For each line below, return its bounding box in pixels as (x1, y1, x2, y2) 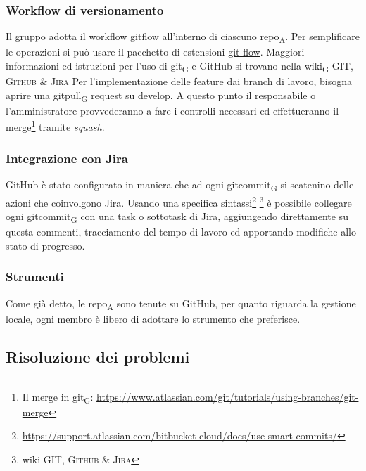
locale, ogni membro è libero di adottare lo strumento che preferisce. (6, 311, 301, 325)
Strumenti (6, 268, 64, 285)
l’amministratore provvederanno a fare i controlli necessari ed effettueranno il (6, 103, 339, 117)
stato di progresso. (6, 238, 85, 252)
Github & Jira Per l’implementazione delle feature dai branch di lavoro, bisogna (6, 74, 352, 89)
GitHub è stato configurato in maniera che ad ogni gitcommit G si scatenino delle (6, 176, 354, 193)
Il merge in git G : (22, 389, 94, 406)
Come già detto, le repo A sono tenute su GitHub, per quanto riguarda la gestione (6, 295, 356, 312)
